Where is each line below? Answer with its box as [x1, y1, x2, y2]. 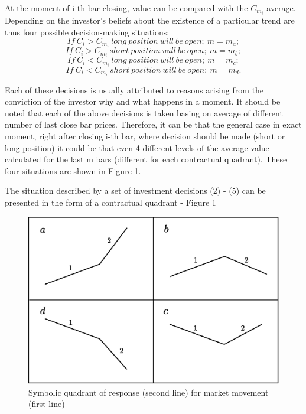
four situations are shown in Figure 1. [5, 164, 141, 177]
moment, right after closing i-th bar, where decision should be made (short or [5, 130, 285, 142]
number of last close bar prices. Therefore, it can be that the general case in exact [5, 118, 302, 131]
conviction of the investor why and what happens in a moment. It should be [5, 95, 281, 107]
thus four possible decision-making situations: [5, 25, 170, 38]
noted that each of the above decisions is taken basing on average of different [5, 106, 283, 119]
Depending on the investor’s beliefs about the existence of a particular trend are [5, 14, 295, 27]
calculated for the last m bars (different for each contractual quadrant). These [5, 153, 287, 165]
